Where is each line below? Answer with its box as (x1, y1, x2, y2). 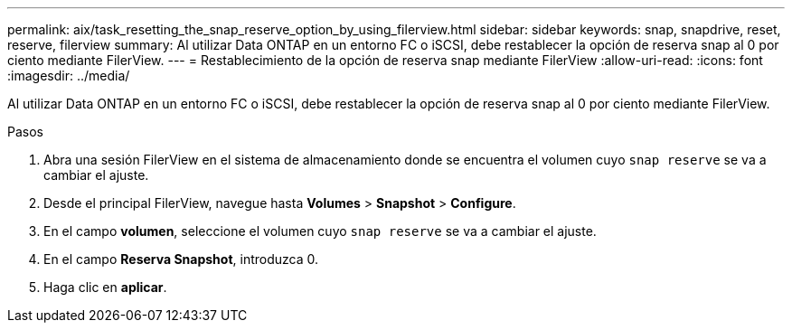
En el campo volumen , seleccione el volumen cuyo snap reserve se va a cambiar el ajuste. (43, 223, 597, 239)
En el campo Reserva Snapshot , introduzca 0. (43, 251, 319, 267)
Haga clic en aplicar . (43, 279, 167, 295)
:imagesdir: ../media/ (7, 68, 130, 83)
